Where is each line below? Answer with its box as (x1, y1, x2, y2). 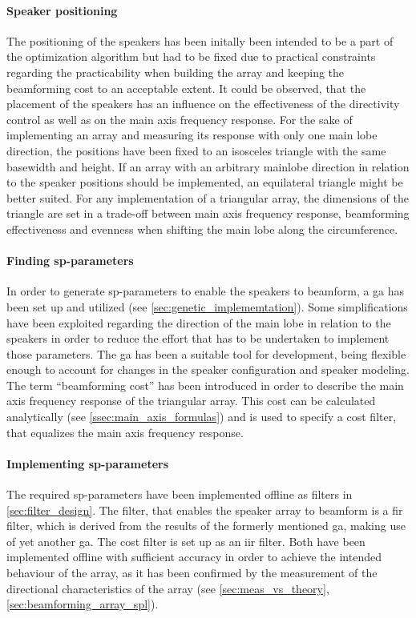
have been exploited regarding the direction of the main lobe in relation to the (6, 314, 391, 331)
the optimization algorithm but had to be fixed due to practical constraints (6, 48, 376, 65)
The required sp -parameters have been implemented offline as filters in (6, 486, 353, 503)
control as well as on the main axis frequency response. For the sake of (6, 110, 353, 127)
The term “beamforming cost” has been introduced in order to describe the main (6, 376, 404, 393)
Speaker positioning (6, 2, 118, 18)
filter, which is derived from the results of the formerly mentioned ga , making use (6, 517, 406, 534)
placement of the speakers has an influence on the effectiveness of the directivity (6, 95, 400, 112)
